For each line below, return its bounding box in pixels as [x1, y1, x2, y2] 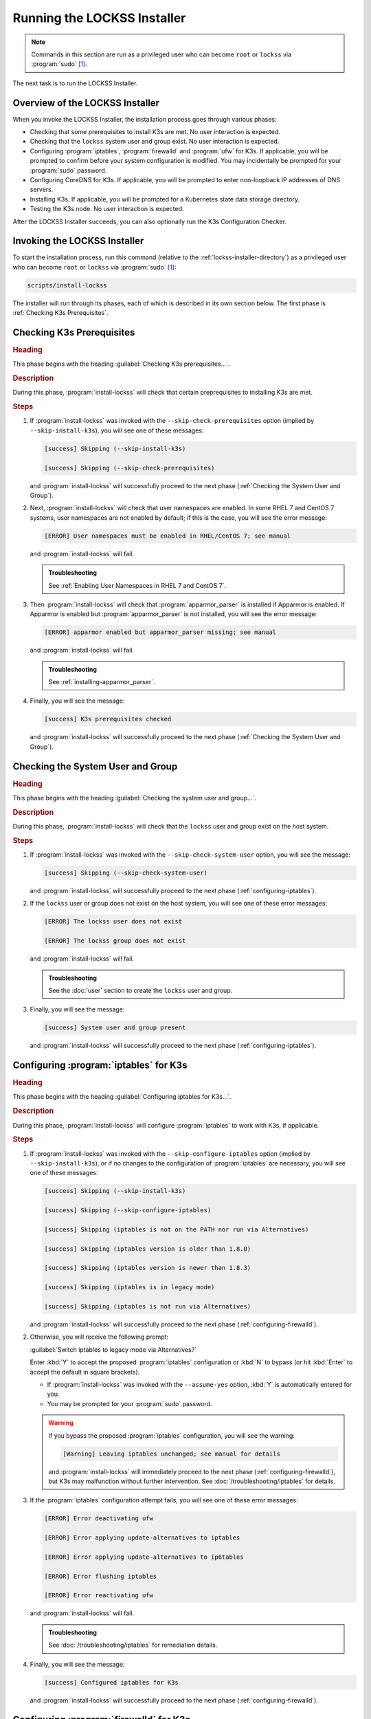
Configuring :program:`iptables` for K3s [12, 1060, 188, 1071]
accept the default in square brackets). [30, 1368, 140, 1376]
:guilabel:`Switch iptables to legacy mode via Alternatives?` [30, 1345, 197, 1354]
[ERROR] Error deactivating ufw [44, 1515, 154, 1522]
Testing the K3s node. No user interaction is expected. [30, 205, 185, 213]
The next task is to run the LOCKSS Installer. [12, 79, 138, 87]
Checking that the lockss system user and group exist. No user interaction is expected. [30, 138, 280, 146]
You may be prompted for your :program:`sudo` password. [47, 1399, 212, 1408]
